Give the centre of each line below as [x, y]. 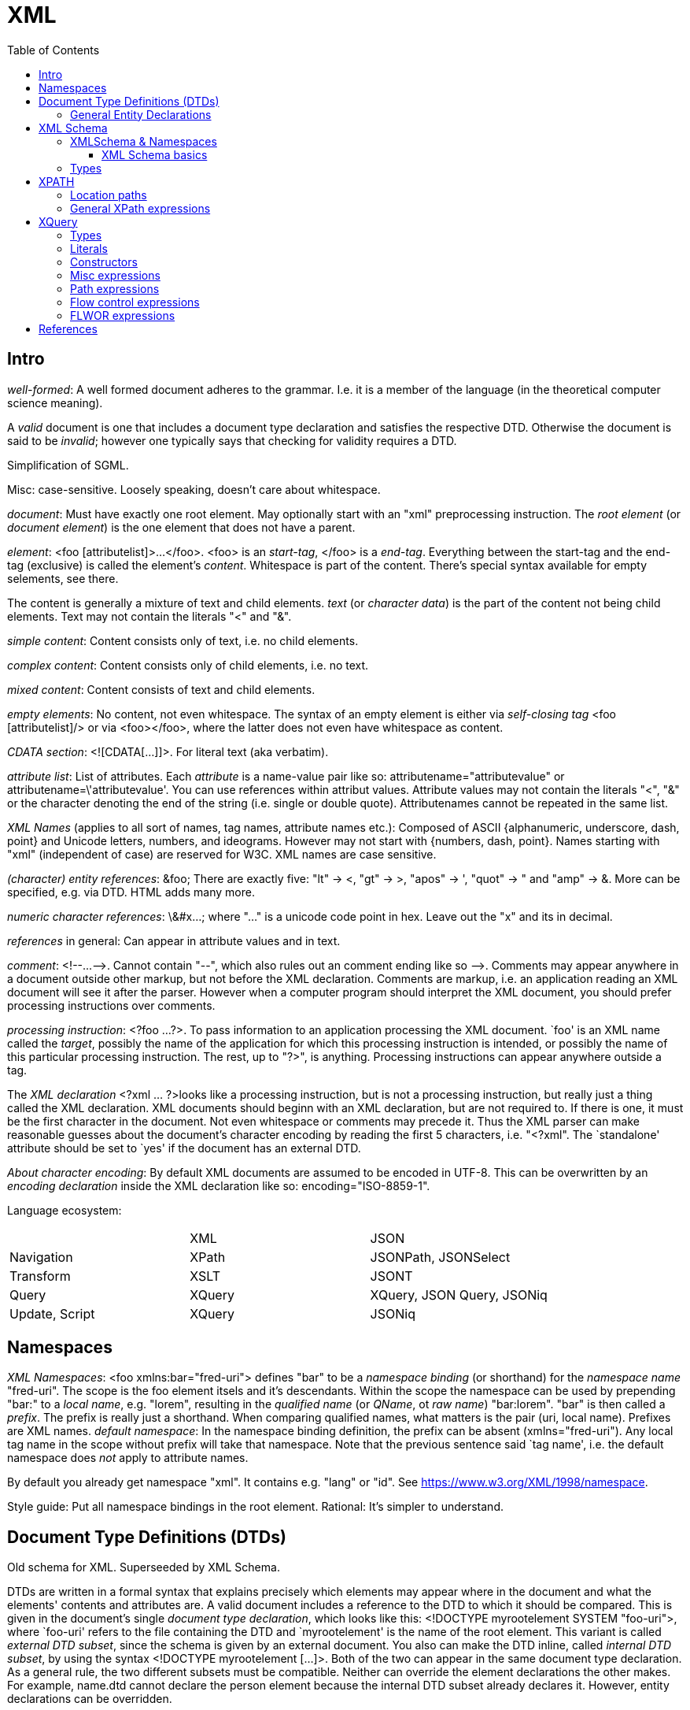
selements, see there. [63, 578]
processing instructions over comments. [111, 1005]
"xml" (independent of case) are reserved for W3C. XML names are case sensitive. [222, 854]
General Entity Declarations [141, 114]
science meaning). [55, 402]
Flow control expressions [135, 302]
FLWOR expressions [123, 315]
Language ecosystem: [65, 1210]
